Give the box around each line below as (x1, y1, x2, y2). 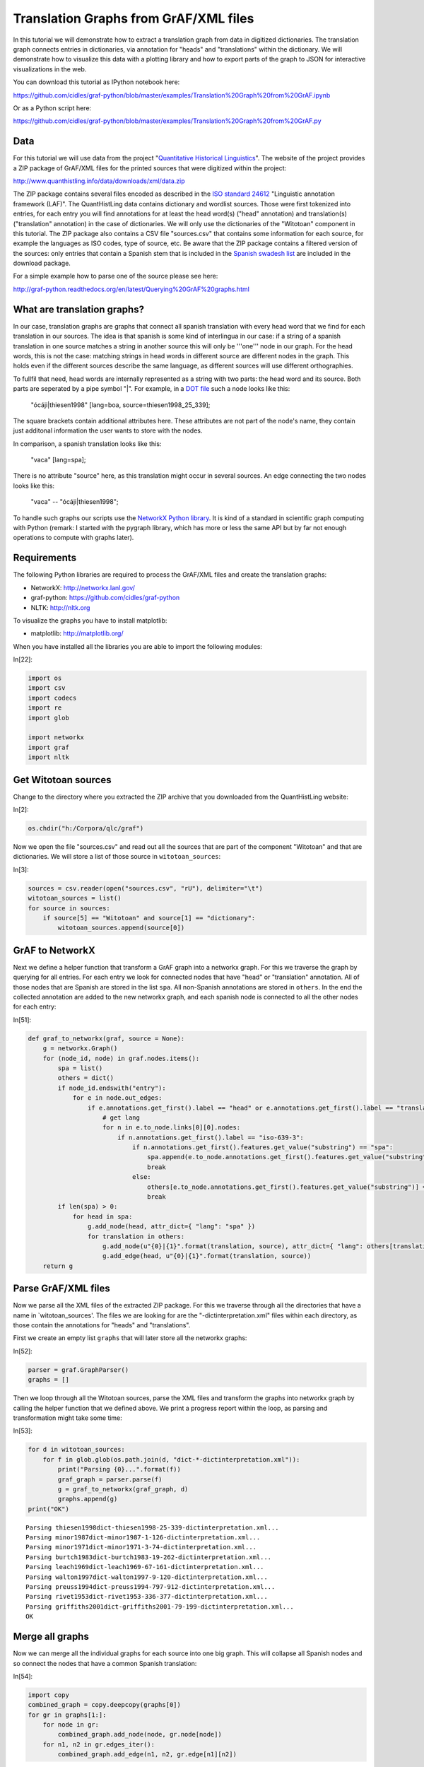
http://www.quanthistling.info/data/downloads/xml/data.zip (13, 177, 185, 185)
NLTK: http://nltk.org (30, 603, 90, 611)
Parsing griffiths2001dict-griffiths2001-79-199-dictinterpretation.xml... (25, 1602, 294, 1611)
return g (42, 1262, 73, 1270)
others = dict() (57, 1074, 114, 1082)
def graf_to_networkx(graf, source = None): (28, 1034, 185, 1043)
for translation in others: (87, 1232, 185, 1240)
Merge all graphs (13, 1631, 90, 1643)
